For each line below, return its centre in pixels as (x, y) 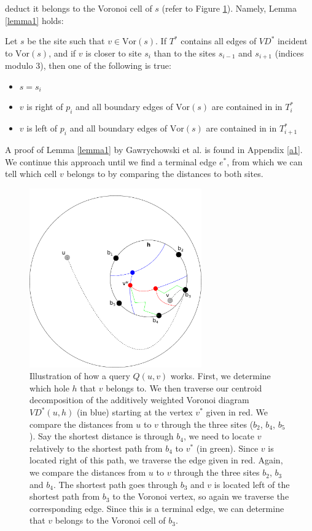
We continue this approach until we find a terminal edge (111, 161)
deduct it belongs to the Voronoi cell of (79, 8)
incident (292, 41)
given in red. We (237, 412)
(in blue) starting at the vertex (135, 412)
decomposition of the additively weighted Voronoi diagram (139, 400)
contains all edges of (219, 41)
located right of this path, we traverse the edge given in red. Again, (156, 460)
